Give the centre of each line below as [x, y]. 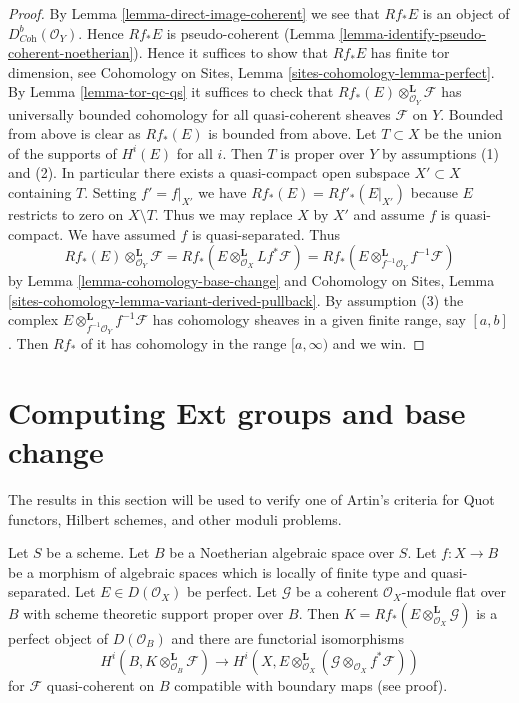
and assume [389, 213]
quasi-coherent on [100, 684]
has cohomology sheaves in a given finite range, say [309, 319]
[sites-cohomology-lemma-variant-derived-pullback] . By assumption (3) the [236, 299]
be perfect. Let [232, 591]
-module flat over [454, 591]
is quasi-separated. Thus [266, 233]
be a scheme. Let [98, 552]
